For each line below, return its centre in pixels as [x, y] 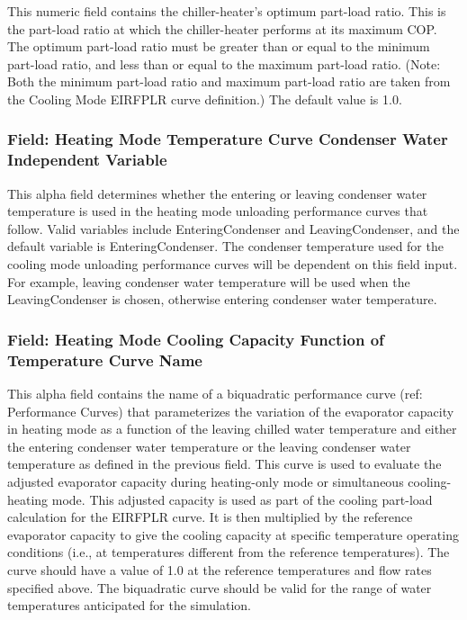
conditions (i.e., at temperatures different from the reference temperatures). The [229, 552]
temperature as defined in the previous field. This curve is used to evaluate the [225, 464]
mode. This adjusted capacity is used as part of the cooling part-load [242, 499]
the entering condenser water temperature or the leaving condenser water [209, 446]
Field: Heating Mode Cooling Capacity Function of [196, 339]
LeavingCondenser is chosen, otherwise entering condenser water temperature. [222, 299]
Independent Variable [87, 160]
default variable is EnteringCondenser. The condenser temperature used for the [225, 246]
